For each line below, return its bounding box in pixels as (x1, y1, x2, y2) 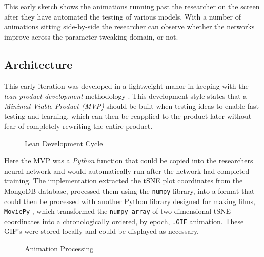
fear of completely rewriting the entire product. (4, 120, 153, 131)
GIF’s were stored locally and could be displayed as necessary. (4, 226, 199, 236)
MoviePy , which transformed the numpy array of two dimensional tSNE (4, 206, 231, 216)
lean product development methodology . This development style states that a (4, 90, 247, 101)
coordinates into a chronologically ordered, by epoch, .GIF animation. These (4, 215, 244, 226)
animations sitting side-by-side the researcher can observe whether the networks (4, 21, 255, 32)
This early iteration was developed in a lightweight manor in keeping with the (4, 80, 249, 91)
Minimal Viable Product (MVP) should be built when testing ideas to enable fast (4, 100, 259, 111)
